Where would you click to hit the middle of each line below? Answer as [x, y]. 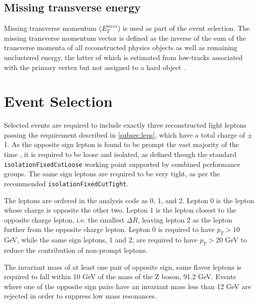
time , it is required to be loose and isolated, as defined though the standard [120, 154]
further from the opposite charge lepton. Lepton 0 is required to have [109, 229]
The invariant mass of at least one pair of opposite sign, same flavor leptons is [123, 266]
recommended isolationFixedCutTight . [66, 183]
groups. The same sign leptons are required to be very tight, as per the [112, 174]
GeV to [236, 240]
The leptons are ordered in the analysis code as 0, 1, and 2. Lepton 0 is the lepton [129, 200]
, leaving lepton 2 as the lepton [185, 219]
